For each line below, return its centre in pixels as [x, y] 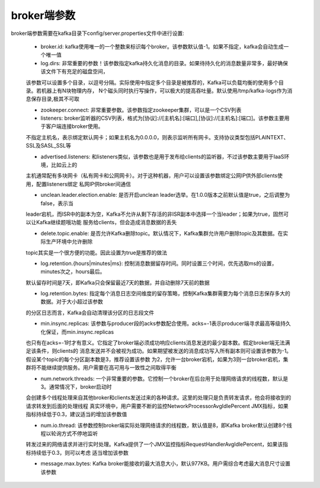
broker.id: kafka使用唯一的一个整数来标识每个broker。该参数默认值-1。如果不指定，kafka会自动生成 [162, 46]
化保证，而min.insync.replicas [77, 331]
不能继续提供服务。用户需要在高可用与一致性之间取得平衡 [106, 368]
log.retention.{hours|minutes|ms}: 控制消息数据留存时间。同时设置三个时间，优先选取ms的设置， [159, 263]
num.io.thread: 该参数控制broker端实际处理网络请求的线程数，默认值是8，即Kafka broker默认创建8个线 [167, 425]
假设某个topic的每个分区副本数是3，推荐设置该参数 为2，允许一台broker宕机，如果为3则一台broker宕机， [155, 359]
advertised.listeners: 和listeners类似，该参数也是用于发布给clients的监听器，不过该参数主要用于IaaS [162, 157]
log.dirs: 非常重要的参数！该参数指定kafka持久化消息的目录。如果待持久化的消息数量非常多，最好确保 [164, 63]
